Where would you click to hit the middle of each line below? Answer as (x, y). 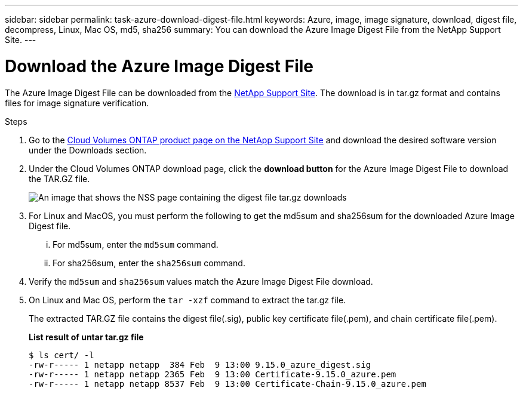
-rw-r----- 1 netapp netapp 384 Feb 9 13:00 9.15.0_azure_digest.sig (200, 364)
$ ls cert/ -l (61, 355)
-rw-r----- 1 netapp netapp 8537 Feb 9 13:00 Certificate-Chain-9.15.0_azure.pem (227, 384)
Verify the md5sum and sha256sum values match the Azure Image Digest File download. (201, 281)
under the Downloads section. (88, 150)
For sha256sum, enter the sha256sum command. (149, 263)
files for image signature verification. (77, 103)
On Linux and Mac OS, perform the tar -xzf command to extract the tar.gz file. (187, 300)
